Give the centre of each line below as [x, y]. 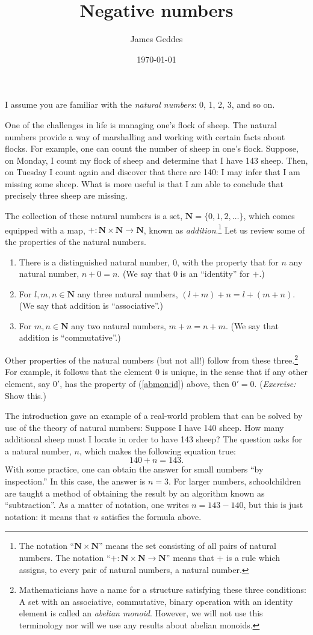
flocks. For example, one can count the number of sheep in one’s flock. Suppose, [152, 148]
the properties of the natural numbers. [76, 241]
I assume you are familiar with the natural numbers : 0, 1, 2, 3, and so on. [140, 104]
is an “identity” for [215, 274]
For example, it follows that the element [79, 372]
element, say [28, 383]
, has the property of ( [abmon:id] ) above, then [144, 383]
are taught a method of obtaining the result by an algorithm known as [135, 493]
